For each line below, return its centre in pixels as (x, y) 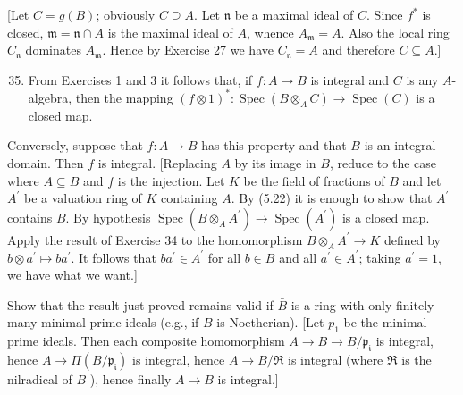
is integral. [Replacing (157, 163)
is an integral (400, 145)
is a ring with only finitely (362, 304)
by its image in (275, 163)
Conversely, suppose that (75, 145)
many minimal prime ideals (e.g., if (103, 322)
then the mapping (124, 97)
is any (422, 79)
